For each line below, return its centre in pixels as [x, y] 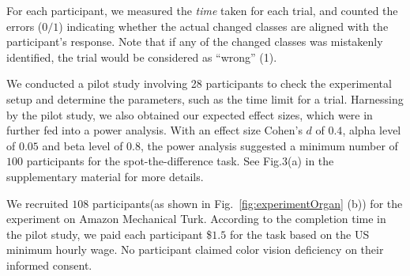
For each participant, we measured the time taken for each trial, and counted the [202, 10]
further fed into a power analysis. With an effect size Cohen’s [154, 130]
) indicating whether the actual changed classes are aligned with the [224, 26]
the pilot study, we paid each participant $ [109, 234]
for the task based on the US [299, 234]
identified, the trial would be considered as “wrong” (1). [142, 57]
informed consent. [49, 265]
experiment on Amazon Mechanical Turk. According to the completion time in [196, 219]
